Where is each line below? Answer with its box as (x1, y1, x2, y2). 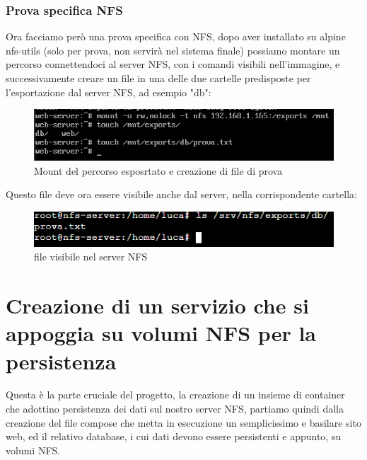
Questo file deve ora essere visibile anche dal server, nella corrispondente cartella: (6, 187, 357, 202)
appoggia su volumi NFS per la (6, 318, 316, 347)
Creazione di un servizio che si (6, 291, 309, 320)
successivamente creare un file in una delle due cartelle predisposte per (6, 71, 311, 85)
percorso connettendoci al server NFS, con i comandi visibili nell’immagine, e (6, 57, 340, 71)
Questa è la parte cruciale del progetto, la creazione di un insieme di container (6, 387, 345, 402)
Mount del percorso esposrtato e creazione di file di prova (34, 163, 283, 178)
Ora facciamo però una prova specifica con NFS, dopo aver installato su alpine (6, 29, 346, 44)
